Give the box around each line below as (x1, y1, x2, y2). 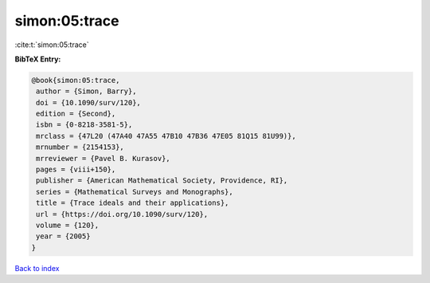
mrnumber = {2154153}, (36, 143, 125, 151)
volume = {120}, (36, 221, 100, 230)
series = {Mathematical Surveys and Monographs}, (36, 187, 234, 196)
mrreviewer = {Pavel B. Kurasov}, (36, 154, 170, 163)
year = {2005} (36, 232, 91, 241)
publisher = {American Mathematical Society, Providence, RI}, (36, 176, 288, 185)
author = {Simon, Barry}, (36, 87, 137, 96)
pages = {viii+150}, (36, 165, 116, 175)
